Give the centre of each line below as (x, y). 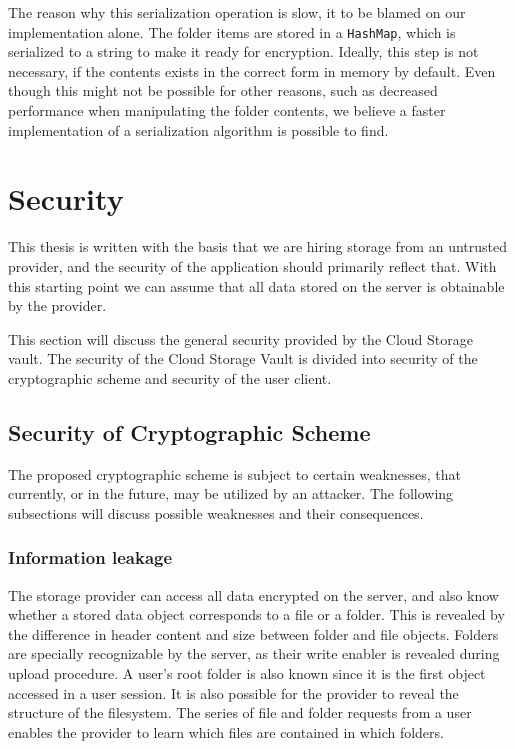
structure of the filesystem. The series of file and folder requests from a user (240, 712)
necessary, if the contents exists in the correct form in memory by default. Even (252, 70)
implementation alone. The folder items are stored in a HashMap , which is (232, 31)
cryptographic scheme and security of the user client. (170, 377)
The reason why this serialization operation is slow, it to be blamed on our (237, 12)
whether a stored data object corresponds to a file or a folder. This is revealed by (256, 614)
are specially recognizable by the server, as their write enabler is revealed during (254, 653)
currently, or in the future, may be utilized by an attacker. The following (231, 493)
